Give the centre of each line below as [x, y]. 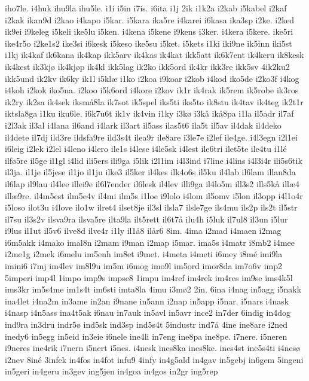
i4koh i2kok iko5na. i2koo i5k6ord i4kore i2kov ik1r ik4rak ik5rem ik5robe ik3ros [152, 90]
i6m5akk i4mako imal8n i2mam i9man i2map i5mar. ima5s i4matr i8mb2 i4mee [150, 242]
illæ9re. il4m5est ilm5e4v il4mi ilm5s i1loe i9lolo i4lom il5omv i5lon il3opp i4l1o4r [154, 195]
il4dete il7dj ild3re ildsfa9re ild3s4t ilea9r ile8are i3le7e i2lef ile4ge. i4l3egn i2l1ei [151, 137]
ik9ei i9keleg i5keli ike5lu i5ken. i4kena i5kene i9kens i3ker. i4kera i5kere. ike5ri [149, 31]
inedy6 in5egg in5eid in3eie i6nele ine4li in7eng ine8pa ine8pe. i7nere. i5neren [146, 336]
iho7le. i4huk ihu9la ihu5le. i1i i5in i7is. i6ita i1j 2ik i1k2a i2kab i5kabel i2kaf [146, 8]
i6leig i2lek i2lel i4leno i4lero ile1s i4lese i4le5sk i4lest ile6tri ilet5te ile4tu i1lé [146, 149]
